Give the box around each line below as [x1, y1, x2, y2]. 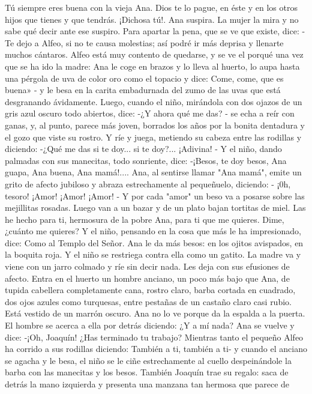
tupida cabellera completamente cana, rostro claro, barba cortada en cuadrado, [5, 283, 296, 296]
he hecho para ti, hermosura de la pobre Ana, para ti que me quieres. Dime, [5, 213, 284, 225]
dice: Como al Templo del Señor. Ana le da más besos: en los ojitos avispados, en [5, 236, 304, 249]
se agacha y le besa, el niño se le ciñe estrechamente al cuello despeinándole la [5, 354, 292, 366]
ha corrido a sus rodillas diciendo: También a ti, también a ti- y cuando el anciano [5, 342, 307, 355]
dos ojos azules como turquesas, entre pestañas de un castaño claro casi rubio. [5, 295, 292, 308]
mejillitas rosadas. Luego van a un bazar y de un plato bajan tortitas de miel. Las [5, 201, 306, 214]
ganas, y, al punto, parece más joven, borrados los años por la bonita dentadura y [5, 118, 305, 131]
